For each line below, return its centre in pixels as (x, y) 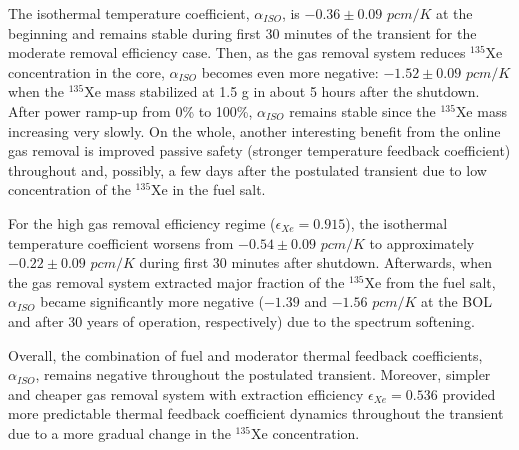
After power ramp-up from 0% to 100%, (130, 110)
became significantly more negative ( (152, 301)
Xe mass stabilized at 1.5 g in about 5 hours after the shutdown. (282, 91)
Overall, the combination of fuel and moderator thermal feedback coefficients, (245, 354)
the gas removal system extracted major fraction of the (176, 281)
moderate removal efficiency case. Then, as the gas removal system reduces (237, 52)
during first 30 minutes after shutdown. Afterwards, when (315, 262)
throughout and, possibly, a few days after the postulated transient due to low (247, 169)
